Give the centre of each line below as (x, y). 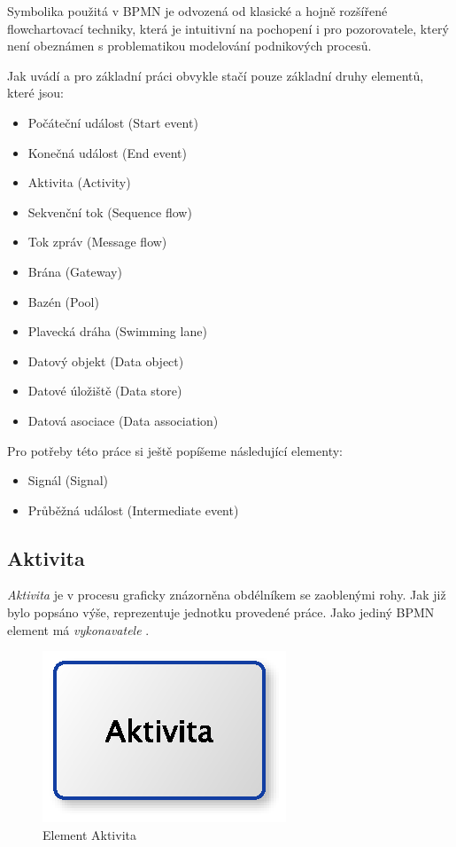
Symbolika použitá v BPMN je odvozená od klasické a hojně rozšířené (197, 11)
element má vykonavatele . (78, 629)
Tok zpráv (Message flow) (97, 242)
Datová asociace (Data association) (123, 420)
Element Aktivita (89, 834)
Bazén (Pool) (63, 301)
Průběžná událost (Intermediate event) (133, 510)
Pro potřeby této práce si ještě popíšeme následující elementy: (175, 450)
